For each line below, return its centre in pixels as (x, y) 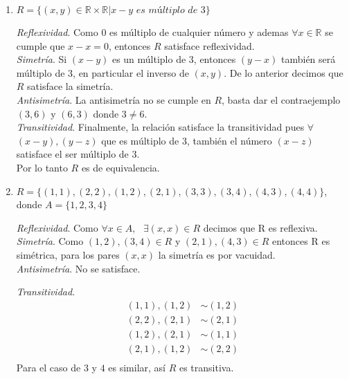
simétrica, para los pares (68, 254)
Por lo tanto (42, 167)
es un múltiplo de (149, 59)
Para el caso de (48, 367)
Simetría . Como (50, 241)
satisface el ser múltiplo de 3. (78, 154)
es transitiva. (206, 367)
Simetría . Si (42, 59)
